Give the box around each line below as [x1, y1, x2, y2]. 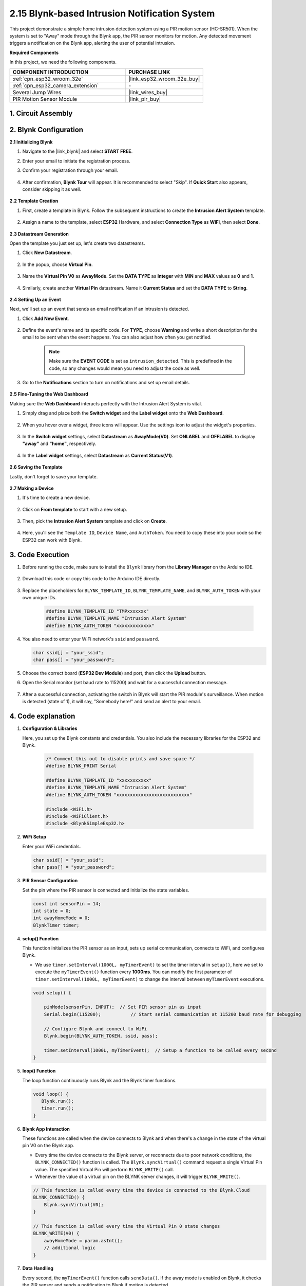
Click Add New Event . [22, 315, 69, 321]
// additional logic [44, 1245, 96, 1251]
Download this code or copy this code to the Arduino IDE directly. [22, 576, 161, 582]
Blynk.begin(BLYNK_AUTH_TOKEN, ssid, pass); [44, 1033, 158, 1039]
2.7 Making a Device [9, 485, 54, 491]
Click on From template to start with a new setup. [22, 506, 128, 512]
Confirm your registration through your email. [22, 167, 118, 173]
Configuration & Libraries [22, 725, 78, 731]
